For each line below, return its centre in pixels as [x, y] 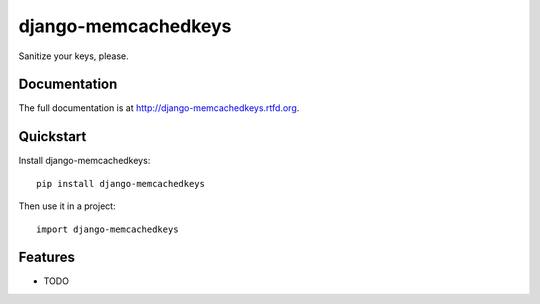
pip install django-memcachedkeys [120, 183]
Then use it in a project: [67, 206]
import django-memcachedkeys [107, 229]
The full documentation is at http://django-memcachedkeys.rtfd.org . [159, 108]
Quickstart [52, 136]
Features [46, 257]
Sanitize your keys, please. [73, 56]
